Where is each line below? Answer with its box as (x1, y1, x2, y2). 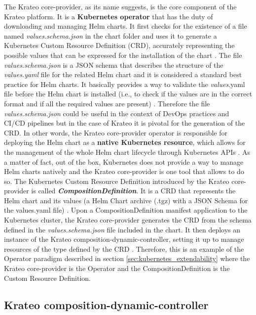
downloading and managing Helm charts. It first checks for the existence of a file (4, 21, 247, 31)
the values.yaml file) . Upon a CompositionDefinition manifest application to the (4, 205, 248, 215)
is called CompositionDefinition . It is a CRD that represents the (31, 185, 236, 196)
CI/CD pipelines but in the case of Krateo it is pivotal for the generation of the (4, 118, 245, 128)
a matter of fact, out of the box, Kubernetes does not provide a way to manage (4, 156, 244, 167)
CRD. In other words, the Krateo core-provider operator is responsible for (4, 127, 227, 137)
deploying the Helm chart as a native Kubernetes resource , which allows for (4, 137, 246, 147)
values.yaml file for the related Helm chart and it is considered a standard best (4, 69, 242, 80)
